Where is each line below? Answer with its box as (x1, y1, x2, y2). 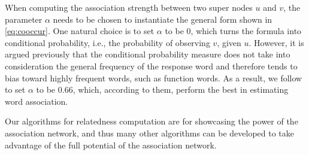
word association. (5, 95, 68, 107)
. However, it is (249, 36, 304, 48)
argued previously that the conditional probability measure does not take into (5, 48, 290, 60)
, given (217, 36, 241, 48)
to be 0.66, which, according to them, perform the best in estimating (36, 83, 289, 96)
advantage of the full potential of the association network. (5, 138, 217, 151)
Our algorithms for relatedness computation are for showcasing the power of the (5, 115, 298, 127)
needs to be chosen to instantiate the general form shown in (53, 13, 272, 25)
